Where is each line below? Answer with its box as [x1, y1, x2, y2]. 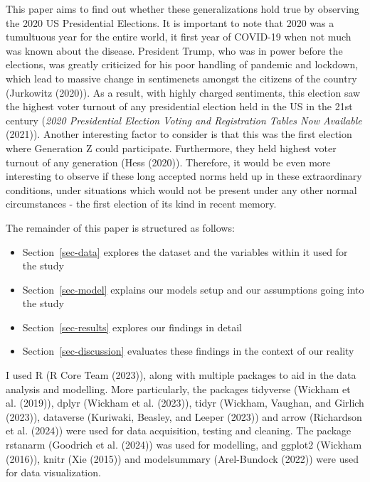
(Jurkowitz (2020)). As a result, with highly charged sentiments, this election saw [6, 85, 361, 100]
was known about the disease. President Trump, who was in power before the [6, 43, 343, 58]
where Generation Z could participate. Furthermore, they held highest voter [6, 140, 337, 155]
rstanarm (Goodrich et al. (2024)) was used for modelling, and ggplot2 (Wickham [6, 437, 362, 452]
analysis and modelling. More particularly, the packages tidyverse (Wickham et [6, 381, 351, 396]
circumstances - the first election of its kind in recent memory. [6, 196, 277, 211]
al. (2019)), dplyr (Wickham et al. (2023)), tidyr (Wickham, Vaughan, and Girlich [6, 395, 364, 410]
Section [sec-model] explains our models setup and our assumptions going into [22, 282, 364, 296]
